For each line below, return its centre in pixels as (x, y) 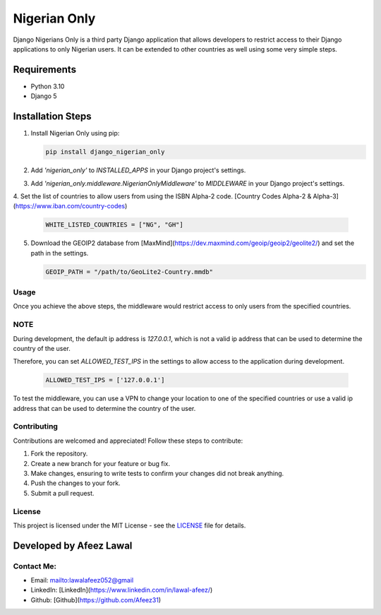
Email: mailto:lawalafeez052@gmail (82, 580)
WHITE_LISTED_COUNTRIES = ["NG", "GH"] (114, 225)
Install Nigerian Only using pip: (75, 133)
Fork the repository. (59, 454)
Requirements (45, 70)
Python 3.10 (48, 86)
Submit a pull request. (62, 493)
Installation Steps (52, 117)
